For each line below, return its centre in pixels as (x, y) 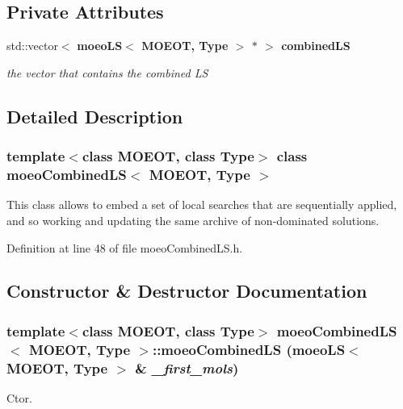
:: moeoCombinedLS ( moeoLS (249, 349)
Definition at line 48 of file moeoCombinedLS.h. (125, 247)
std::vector (32, 46)
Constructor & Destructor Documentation (187, 291)
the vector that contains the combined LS (107, 72)
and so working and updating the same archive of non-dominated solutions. (193, 220)
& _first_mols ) (187, 367)
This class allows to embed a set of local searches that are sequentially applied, (202, 204)
